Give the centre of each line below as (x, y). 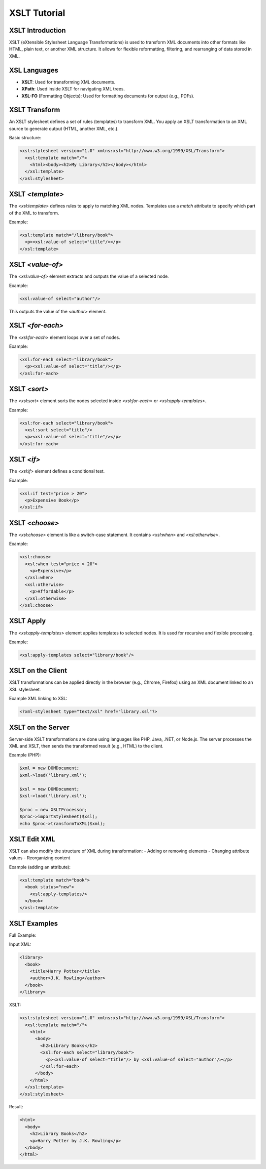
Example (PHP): (25, 755)
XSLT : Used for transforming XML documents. (68, 82)
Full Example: (23, 935)
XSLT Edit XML (32, 839)
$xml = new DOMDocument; (50, 768)
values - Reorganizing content (40, 858)
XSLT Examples (33, 923)
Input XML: (20, 944)
